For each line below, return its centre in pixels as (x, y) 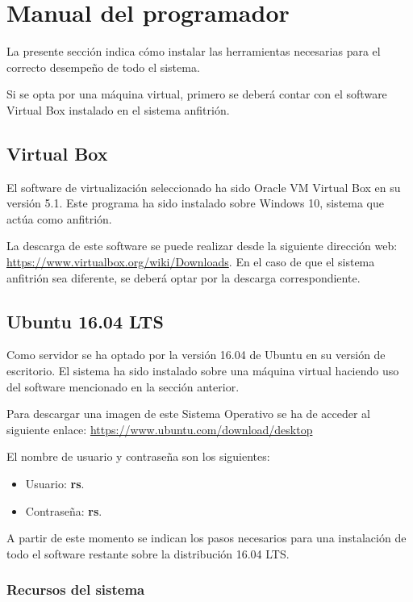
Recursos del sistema (76, 589)
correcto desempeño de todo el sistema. (103, 67)
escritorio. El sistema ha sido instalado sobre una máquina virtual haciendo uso (203, 371)
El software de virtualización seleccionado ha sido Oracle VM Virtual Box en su (204, 187)
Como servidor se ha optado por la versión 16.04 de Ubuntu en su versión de (196, 355)
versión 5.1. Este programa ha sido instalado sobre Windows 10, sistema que (196, 203)
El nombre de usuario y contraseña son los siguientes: (138, 456)
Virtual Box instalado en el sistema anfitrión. (118, 109)
